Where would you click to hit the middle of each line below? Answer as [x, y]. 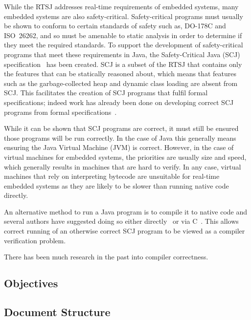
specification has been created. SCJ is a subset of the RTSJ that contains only [123, 64]
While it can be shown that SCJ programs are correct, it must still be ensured [121, 128]
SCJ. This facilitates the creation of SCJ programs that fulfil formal [106, 93]
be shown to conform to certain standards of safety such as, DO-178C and [115, 26]
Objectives [31, 283]
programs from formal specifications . [60, 112]
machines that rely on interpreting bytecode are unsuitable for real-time [112, 176]
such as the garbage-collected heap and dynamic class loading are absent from [121, 83]
